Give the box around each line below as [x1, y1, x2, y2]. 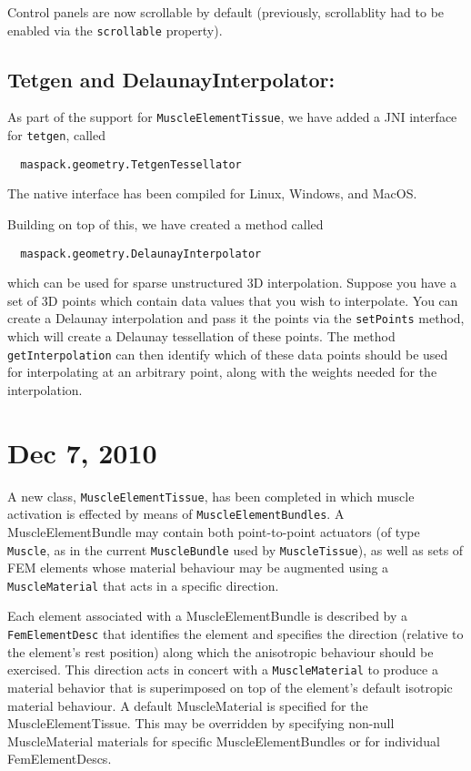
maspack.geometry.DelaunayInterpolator [20, 247, 262, 260]
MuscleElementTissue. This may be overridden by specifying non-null [7, 714, 395, 733]
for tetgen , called [7, 126, 105, 145]
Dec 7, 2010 [7, 433, 157, 471]
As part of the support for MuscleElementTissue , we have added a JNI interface [7, 107, 457, 127]
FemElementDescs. [7, 749, 112, 768]
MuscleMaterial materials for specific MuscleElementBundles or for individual [7, 731, 440, 750]
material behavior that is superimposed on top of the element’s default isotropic [7, 677, 453, 696]
